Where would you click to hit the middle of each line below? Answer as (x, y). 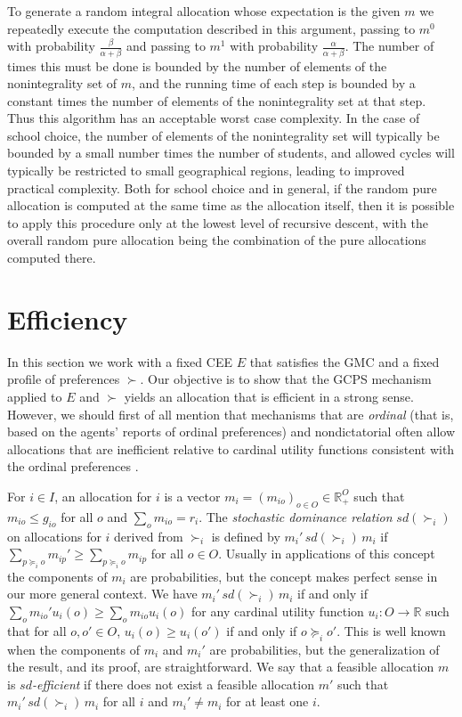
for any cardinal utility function (278, 611)
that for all (37, 630)
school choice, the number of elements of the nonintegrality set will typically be (223, 135)
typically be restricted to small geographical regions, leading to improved (206, 171)
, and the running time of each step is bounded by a (273, 83)
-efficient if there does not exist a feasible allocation (173, 684)
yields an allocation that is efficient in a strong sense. (269, 396)
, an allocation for (103, 496)
